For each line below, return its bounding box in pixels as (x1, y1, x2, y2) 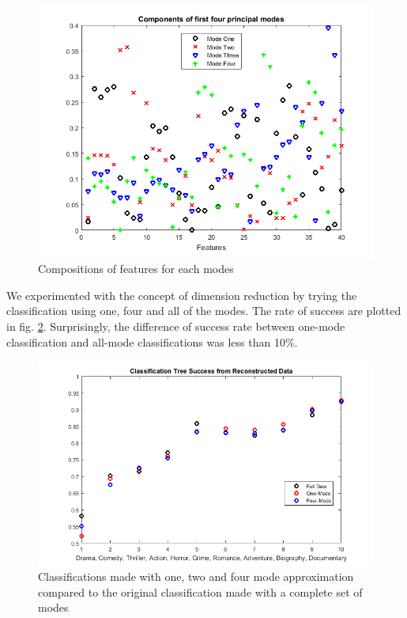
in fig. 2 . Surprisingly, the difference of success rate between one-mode (6, 318, 345, 335)
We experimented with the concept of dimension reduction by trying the (6, 286, 357, 303)
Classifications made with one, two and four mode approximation (38, 568, 354, 585)
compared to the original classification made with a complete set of (38, 583, 363, 600)
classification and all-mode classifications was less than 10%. (6, 333, 298, 350)
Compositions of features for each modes (38, 260, 234, 277)
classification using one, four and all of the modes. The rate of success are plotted (6, 302, 401, 319)
